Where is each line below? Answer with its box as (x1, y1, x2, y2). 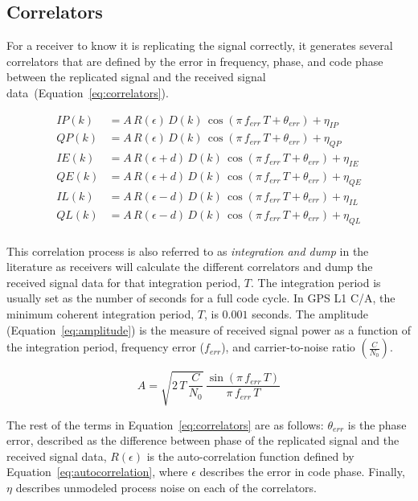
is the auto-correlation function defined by (146, 447, 354, 464)
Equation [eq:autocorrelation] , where (6, 463, 188, 480)
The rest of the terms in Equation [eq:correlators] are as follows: (6, 416, 324, 433)
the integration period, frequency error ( (6, 339, 205, 355)
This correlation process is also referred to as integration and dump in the (6, 242, 369, 259)
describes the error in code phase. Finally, (199, 463, 405, 480)
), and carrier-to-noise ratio (221, 339, 355, 355)
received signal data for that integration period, (6, 273, 241, 290)
